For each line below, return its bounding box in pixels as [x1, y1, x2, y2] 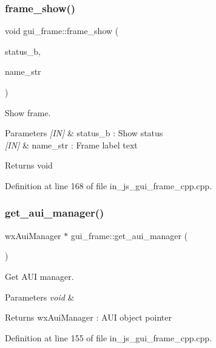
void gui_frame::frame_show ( [5, 24, 119, 37]
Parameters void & [5, 290, 75, 303]
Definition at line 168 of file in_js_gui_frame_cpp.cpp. [5, 179, 212, 192]
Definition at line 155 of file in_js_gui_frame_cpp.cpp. [5, 331, 212, 344]
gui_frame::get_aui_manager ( [70, 229, 188, 242]
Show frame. [5, 106, 51, 119]
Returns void [5, 159, 53, 172]
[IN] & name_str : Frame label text [5, 138, 138, 151]
